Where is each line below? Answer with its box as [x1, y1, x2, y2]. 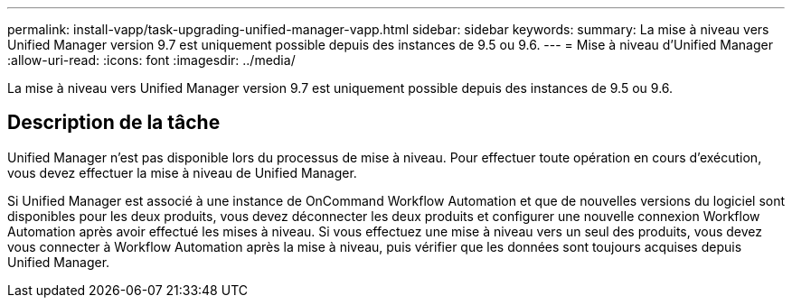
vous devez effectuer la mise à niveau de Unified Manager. [7, 164, 357, 180]
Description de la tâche [7, 111, 221, 134]
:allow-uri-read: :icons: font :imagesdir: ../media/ [7, 52, 296, 68]
